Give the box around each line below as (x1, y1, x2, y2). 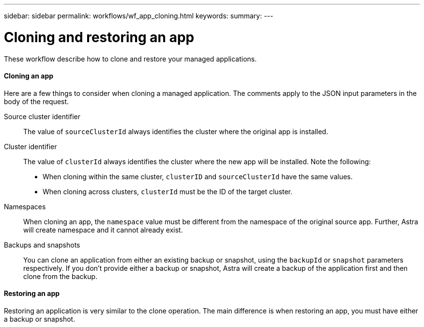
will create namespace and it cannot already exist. (23, 225, 183, 234)
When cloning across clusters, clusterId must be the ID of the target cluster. (43, 187, 293, 196)
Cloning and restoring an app (4, 29, 195, 46)
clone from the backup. (23, 272, 98, 280)
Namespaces (4, 202, 46, 211)
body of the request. (4, 97, 69, 106)
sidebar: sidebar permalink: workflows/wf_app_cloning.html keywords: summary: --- (4, 12, 273, 20)
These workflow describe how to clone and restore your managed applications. (4, 54, 257, 63)
